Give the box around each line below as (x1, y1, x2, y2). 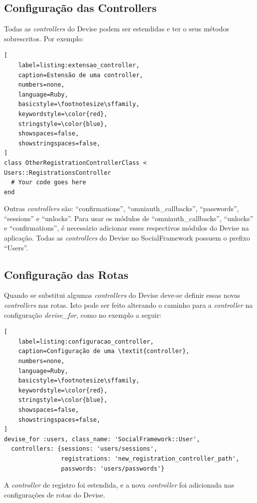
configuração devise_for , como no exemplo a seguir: (4, 309, 162, 320)
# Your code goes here (11, 179, 86, 186)
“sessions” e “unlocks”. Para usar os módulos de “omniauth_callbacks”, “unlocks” (4, 213, 254, 223)
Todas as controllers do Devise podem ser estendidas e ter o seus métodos (4, 23, 229, 34)
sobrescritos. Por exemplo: (4, 33, 84, 43)
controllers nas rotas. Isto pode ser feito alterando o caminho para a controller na (4, 300, 253, 310)
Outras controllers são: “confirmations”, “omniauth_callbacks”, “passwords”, (4, 203, 239, 214)
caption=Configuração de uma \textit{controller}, (18, 348, 190, 355)
